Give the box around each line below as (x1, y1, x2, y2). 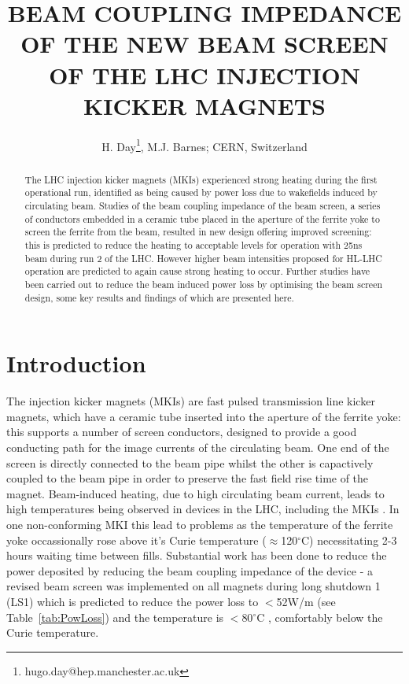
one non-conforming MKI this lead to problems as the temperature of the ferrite (6, 516, 393, 532)
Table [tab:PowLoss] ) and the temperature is (6, 608, 224, 625)
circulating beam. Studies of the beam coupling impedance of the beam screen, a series (24, 199, 381, 213)
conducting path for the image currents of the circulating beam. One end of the (6, 439, 389, 456)
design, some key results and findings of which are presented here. (24, 290, 294, 304)
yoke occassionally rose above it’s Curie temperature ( (6, 531, 267, 548)
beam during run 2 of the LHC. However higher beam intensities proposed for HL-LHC (24, 251, 382, 264)
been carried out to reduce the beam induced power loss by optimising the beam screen (24, 277, 383, 290)
